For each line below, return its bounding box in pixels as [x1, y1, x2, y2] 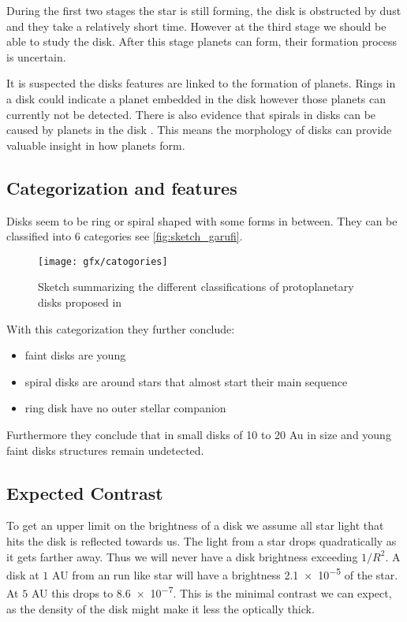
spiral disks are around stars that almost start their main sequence [24, 373, 348, 389]
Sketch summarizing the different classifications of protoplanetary [38, 278, 354, 295]
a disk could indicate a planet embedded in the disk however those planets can [6, 90, 386, 106]
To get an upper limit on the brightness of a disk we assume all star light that [6, 517, 384, 534]
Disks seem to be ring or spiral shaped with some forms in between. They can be [6, 212, 398, 229]
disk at [6, 566, 39, 583]
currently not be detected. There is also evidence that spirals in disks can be [6, 106, 376, 122]
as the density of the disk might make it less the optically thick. [6, 600, 315, 616]
